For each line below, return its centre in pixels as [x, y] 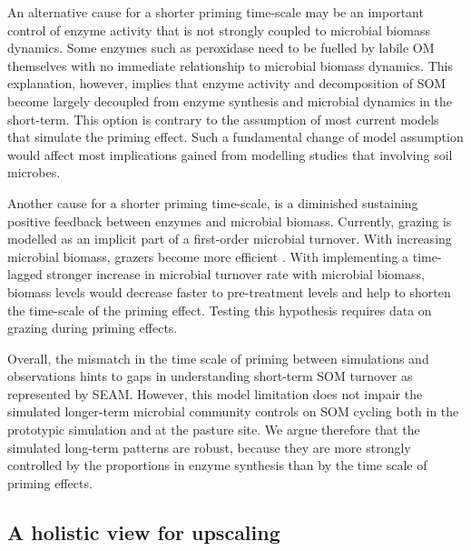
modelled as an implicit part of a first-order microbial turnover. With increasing [230, 239]
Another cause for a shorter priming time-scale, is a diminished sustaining [213, 202]
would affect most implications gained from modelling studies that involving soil [230, 154]
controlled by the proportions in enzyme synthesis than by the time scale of [217, 465]
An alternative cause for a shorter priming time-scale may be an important [216, 12]
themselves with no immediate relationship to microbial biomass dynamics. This [230, 65]
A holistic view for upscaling [144, 531]
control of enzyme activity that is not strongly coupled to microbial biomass [219, 30]
